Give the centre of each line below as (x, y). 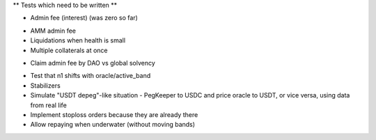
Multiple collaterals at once (69, 50)
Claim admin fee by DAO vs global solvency (93, 63)
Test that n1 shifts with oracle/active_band (91, 76)
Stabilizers (45, 85)
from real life (49, 105)
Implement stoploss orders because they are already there (114, 114)
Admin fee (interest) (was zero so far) (84, 18)
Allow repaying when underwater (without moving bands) (112, 125)
